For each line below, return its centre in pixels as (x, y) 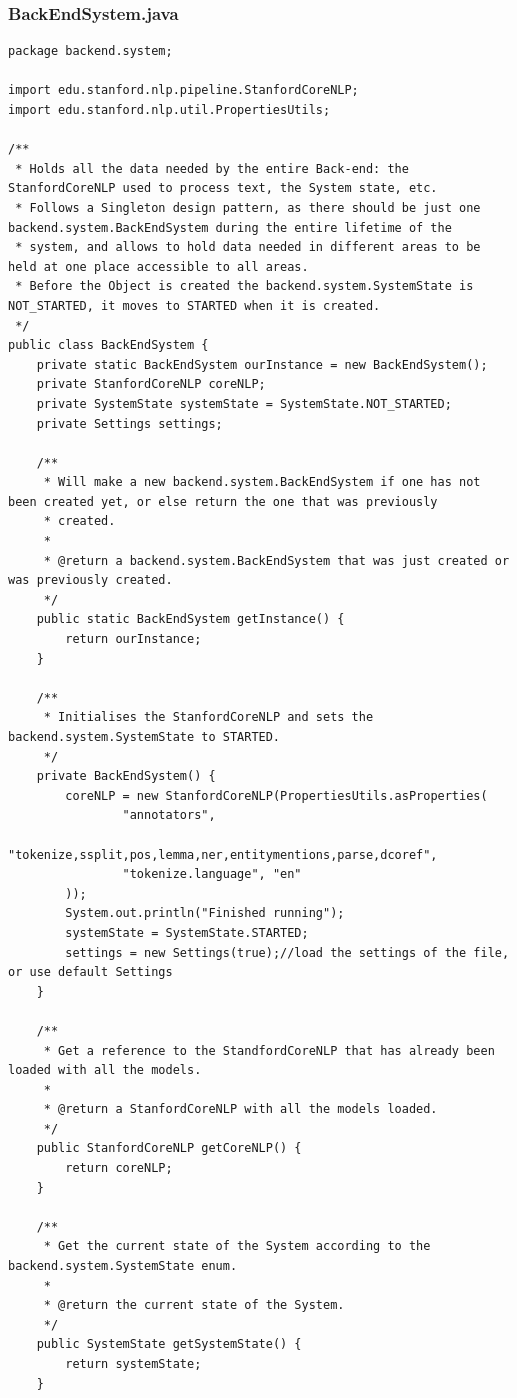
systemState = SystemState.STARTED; (187, 932)
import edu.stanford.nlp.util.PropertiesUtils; (169, 110)
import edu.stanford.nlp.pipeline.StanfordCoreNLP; (183, 90)
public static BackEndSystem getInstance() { (190, 619)
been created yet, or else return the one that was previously (223, 501)
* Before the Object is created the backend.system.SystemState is (244, 286)
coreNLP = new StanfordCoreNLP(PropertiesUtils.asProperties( (276, 795)
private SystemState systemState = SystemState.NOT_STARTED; (244, 403)
